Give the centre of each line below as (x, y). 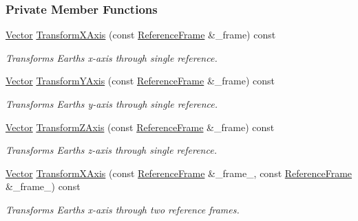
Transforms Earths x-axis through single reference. (112, 57)
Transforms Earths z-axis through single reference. (111, 150)
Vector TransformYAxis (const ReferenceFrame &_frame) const (140, 81)
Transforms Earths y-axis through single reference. (112, 104)
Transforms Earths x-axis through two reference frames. (123, 209)
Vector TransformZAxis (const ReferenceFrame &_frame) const (140, 127)
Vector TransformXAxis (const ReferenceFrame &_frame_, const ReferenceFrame (179, 173)
